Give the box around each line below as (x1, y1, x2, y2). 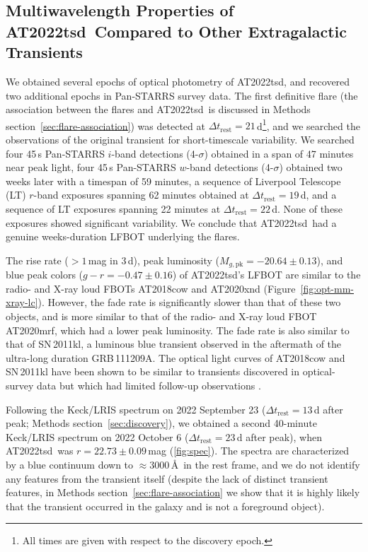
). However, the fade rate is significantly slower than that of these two (38, 295, 341, 310)
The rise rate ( (6, 252, 69, 267)
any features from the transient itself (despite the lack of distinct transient (6, 471, 328, 486)
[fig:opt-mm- (300, 281, 354, 295)
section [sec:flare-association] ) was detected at (6, 118, 205, 133)
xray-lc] (6, 295, 38, 310)
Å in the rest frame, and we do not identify (171, 457, 360, 471)
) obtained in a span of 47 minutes (204, 146, 354, 160)
